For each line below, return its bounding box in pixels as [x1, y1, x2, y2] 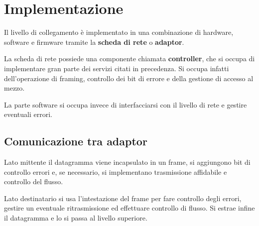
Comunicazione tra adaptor [4, 133, 147, 149]
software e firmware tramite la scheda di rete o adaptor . [4, 36, 184, 47]
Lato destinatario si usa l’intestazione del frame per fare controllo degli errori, [4, 193, 242, 203]
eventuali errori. [4, 109, 52, 119]
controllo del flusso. [4, 176, 63, 187]
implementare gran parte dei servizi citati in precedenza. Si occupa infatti [4, 63, 229, 73]
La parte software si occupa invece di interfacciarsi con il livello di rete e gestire [4, 99, 247, 110]
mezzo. [4, 83, 25, 93]
